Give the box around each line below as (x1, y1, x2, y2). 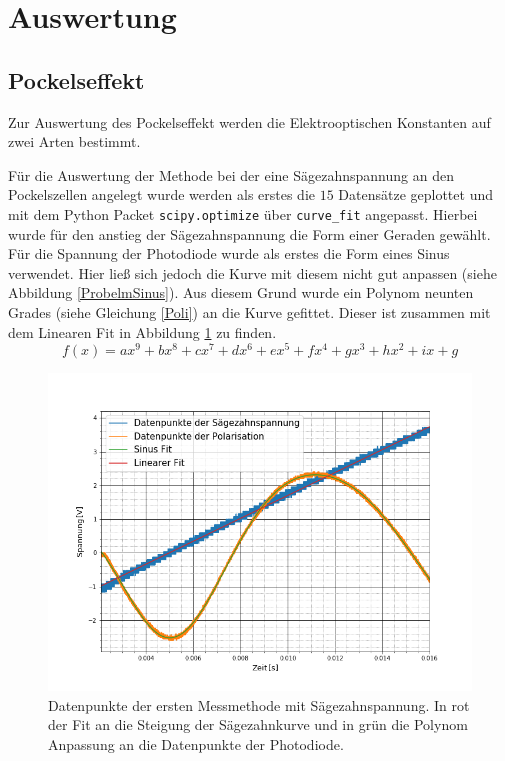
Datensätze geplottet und (338, 184, 493, 205)
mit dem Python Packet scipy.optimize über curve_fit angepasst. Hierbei (8, 203, 478, 224)
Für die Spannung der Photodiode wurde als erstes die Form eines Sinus (8, 243, 450, 264)
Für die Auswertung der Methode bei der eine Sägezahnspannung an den (8, 164, 454, 185)
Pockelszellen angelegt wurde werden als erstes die (8, 184, 316, 205)
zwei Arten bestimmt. (8, 131, 141, 152)
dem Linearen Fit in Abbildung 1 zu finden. (8, 321, 277, 342)
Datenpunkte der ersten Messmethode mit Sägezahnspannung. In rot (48, 694, 470, 715)
